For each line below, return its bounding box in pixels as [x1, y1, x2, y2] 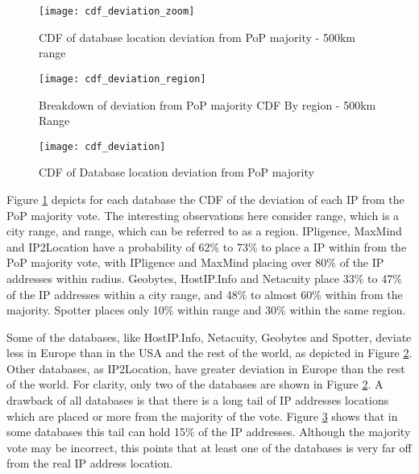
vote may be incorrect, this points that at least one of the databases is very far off [6, 439, 412, 455]
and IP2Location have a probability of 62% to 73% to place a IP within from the [6, 238, 407, 255]
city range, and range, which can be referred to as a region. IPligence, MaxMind [6, 222, 402, 239]
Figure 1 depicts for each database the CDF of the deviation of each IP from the [6, 190, 404, 207]
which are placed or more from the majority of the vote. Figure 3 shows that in [6, 407, 398, 424]
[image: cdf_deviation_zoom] [39, 6, 195, 17]
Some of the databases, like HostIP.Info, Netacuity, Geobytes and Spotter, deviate [6, 328, 412, 345]
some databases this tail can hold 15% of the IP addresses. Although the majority [6, 423, 411, 440]
